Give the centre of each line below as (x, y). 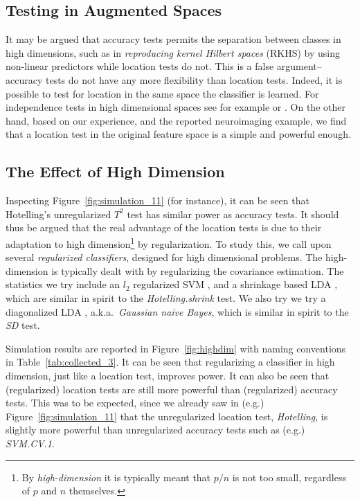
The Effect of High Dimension (115, 171)
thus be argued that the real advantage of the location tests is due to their (164, 227)
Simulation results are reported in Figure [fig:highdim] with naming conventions (176, 348)
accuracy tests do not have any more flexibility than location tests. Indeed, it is (174, 79)
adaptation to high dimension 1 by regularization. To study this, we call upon (169, 242)
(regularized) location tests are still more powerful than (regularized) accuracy (172, 389)
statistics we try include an (63, 284)
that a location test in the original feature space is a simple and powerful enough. (178, 134)
